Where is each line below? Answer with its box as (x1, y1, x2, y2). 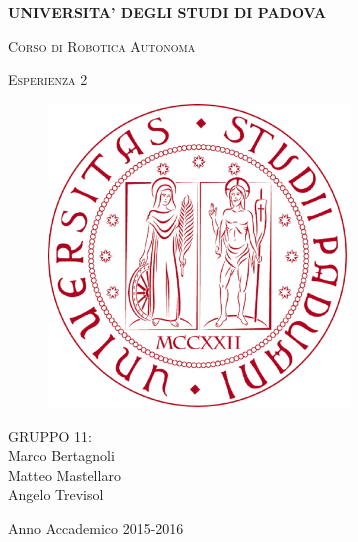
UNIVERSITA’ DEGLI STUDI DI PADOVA (8, 2, 327, 22)
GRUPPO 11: (8, 425, 92, 446)
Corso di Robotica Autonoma (8, 35, 196, 56)
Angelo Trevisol (8, 484, 104, 505)
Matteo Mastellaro (8, 464, 121, 485)
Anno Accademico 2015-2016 (8, 517, 184, 538)
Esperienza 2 (8, 69, 88, 90)
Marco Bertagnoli (8, 445, 115, 466)
